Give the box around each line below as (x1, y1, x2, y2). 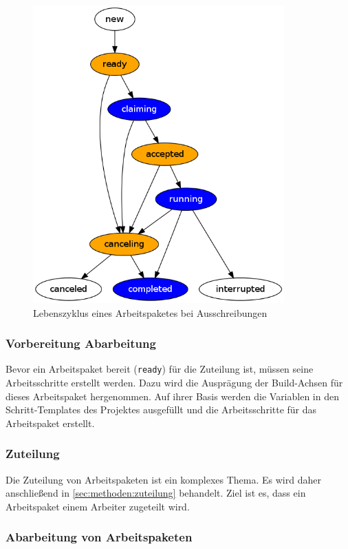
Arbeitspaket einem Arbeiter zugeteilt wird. (6, 499, 190, 513)
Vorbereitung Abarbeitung (6, 335, 156, 352)
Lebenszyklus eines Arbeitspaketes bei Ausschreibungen (33, 305, 268, 320)
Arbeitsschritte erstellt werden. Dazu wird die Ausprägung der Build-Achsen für (6, 375, 343, 390)
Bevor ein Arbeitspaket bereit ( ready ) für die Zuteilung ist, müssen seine (6, 362, 314, 376)
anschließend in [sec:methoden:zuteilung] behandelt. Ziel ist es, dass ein (6, 486, 306, 500)
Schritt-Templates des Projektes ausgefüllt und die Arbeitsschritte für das (6, 402, 317, 417)
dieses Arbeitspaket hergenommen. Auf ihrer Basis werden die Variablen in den (6, 389, 339, 403)
